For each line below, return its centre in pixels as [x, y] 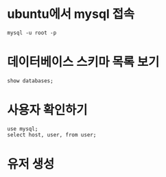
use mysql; [23, 129]
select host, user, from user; [52, 134]
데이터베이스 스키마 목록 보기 [83, 62]
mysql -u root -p [32, 33]
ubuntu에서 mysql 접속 [71, 14]
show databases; [30, 81]
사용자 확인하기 [47, 110]
